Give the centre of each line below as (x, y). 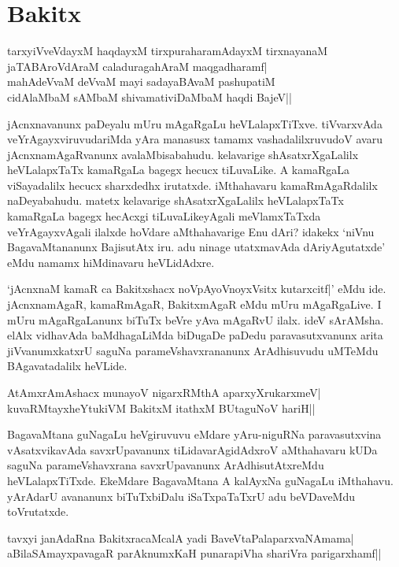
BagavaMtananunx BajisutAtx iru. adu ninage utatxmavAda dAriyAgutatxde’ (196, 247)
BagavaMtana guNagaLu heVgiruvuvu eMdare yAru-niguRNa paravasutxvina (194, 434)
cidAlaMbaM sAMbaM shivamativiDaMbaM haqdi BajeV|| (150, 96)
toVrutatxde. (38, 511)
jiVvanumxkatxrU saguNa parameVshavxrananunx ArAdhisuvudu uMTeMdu (193, 350)
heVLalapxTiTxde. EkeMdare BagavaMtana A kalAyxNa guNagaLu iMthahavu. (200, 480)
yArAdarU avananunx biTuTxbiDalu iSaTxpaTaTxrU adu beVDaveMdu (181, 496)
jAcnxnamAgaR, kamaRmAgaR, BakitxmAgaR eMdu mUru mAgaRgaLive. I (194, 304)
